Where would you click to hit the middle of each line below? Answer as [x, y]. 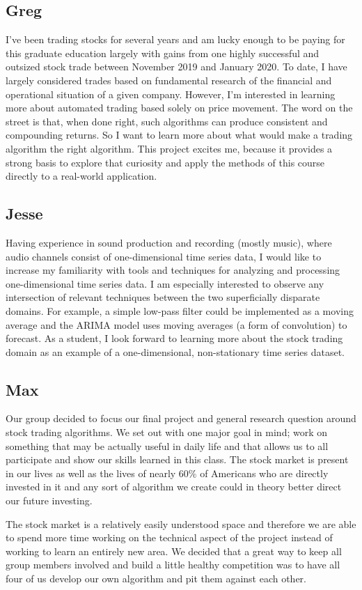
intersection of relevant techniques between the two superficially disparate [163, 297]
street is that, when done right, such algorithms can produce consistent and [167, 121]
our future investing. [49, 500]
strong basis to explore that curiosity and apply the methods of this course [165, 162]
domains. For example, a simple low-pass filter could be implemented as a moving [180, 310]
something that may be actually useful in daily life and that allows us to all [167, 445]
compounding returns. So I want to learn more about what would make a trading [179, 135]
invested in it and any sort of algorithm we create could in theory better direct [174, 487]
